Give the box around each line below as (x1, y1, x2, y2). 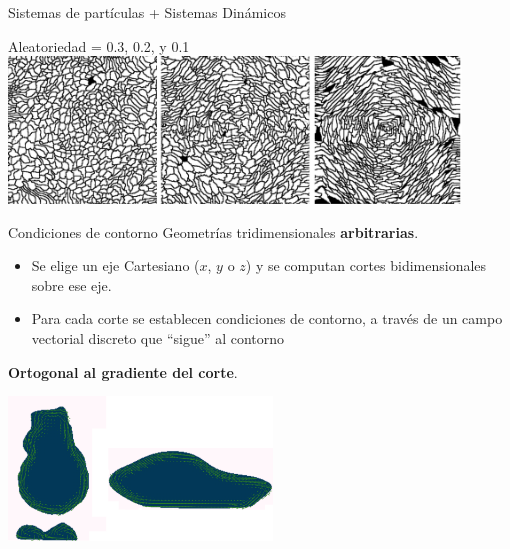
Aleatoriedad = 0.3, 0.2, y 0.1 (8, 35, 190, 56)
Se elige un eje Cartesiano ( (31, 255, 200, 276)
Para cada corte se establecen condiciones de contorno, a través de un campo (31, 308, 503, 329)
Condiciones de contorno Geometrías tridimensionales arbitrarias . (8, 221, 419, 242)
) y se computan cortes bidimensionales (245, 255, 487, 276)
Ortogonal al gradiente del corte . (8, 361, 238, 382)
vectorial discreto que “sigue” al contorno (31, 328, 285, 349)
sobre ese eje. (31, 274, 112, 295)
